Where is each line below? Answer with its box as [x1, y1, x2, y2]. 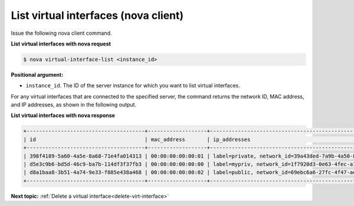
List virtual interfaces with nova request [11, 40, 112, 47]
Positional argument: [11, 71, 64, 78]
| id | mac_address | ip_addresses [23, 136, 251, 143]
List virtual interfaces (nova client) [11, 9, 184, 22]
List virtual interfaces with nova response [11, 112, 115, 119]
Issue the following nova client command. [11, 30, 112, 37]
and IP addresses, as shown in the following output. [11, 101, 137, 109]
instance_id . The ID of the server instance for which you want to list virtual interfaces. [25, 82, 240, 89]
